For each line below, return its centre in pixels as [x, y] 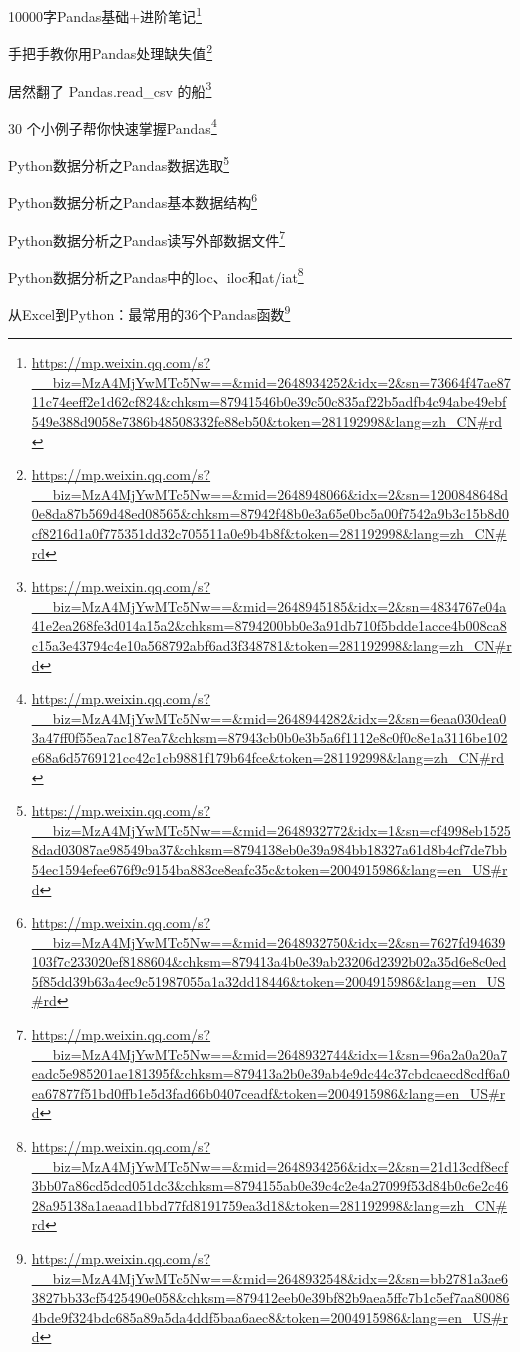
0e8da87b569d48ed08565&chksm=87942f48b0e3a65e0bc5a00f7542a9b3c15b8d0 [270, 513]
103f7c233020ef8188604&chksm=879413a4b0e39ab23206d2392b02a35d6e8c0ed [269, 961]
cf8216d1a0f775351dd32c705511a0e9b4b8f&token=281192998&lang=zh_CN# [269, 533]
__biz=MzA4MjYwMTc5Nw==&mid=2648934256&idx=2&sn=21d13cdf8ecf [269, 1165]
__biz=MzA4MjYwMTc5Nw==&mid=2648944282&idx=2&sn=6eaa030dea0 [269, 717]
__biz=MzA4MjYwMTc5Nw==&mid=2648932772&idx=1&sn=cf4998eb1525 [271, 829]
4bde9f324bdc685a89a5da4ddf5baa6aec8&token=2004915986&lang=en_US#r [269, 1316]
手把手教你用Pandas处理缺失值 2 [110, 51]
